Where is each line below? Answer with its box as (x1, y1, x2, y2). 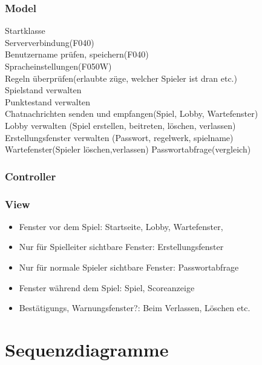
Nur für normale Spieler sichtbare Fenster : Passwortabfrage (19, 261, 239, 273)
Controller (5, 168, 56, 183)
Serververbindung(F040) (5, 36, 94, 48)
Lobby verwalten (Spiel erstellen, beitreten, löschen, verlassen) (5, 119, 236, 131)
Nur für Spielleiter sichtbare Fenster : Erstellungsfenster (19, 240, 224, 253)
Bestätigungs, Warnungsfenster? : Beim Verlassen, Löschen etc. (19, 301, 251, 314)
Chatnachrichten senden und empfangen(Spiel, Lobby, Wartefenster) (5, 107, 258, 120)
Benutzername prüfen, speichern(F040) (5, 48, 149, 61)
